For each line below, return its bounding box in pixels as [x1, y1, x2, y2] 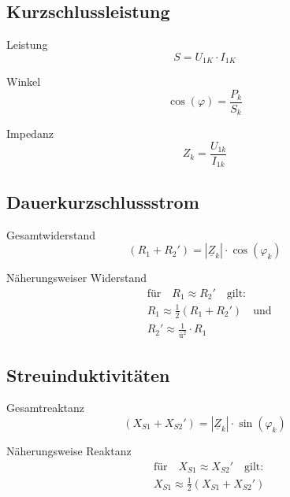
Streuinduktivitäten [6, 362, 170, 387]
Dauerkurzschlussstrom [6, 189, 199, 213]
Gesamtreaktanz [6, 399, 84, 416]
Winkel [6, 73, 41, 90]
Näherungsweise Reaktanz [6, 442, 132, 458]
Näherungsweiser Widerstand [6, 269, 147, 286]
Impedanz [6, 125, 54, 142]
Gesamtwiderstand [6, 226, 96, 243]
